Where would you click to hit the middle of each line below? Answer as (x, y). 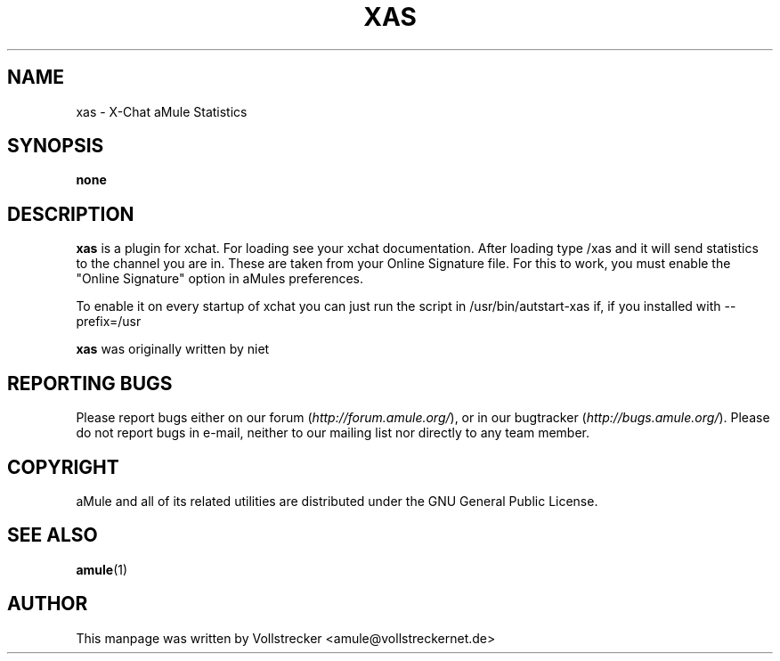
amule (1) (102, 569)
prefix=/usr (109, 322)
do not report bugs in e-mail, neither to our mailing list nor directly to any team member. (333, 433)
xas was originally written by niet (173, 349)
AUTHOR (48, 604)
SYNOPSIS (56, 146)
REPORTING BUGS (90, 383)
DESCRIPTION (71, 214)
